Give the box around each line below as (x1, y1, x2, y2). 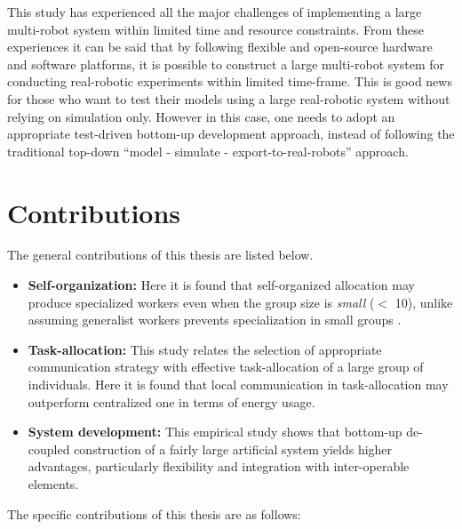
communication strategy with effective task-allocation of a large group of (28, 357, 424, 376)
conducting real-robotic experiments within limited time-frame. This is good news (7, 72, 452, 91)
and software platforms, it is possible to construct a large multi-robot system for (7, 54, 445, 73)
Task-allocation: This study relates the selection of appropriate (28, 340, 382, 358)
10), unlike (394, 293, 453, 311)
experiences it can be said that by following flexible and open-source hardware (7, 37, 433, 56)
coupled (28, 439, 70, 458)
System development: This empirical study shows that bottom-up (28, 422, 402, 441)
